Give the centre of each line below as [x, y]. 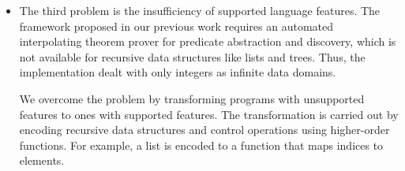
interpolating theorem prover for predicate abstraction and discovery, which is [208, 41]
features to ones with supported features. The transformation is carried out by [209, 114]
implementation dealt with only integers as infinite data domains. [178, 72]
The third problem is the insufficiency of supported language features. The [200, 10]
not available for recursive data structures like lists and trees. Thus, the [192, 56]
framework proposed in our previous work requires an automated [176, 26]
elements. [42, 160]
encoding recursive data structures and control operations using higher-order [204, 130]
